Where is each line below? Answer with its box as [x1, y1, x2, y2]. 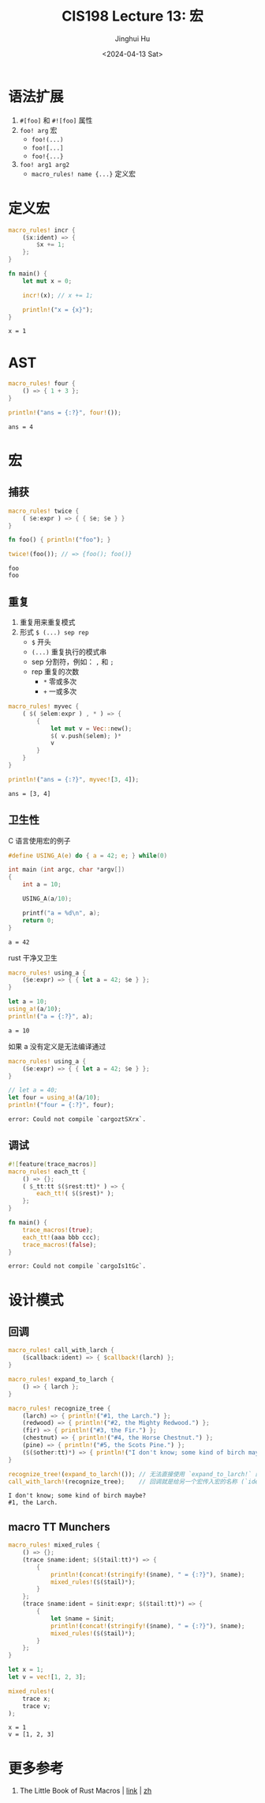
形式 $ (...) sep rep [19, 627, 89, 637]
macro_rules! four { [8, 380, 77, 388]
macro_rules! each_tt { [8, 1168, 87, 1176]
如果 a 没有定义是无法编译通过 [8, 1041, 106, 1051]
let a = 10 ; [8, 998, 47, 1006]
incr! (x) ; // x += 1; [22, 291, 93, 299]
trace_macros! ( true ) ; [22, 1225, 93, 1234]
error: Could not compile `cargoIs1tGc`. [8, 1263, 147, 1271]
